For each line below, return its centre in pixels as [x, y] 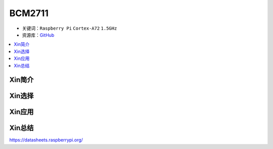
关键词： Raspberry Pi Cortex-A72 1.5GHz [70, 28]
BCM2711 [29, 13]
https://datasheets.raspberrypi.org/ [46, 140]
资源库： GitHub [38, 35]
